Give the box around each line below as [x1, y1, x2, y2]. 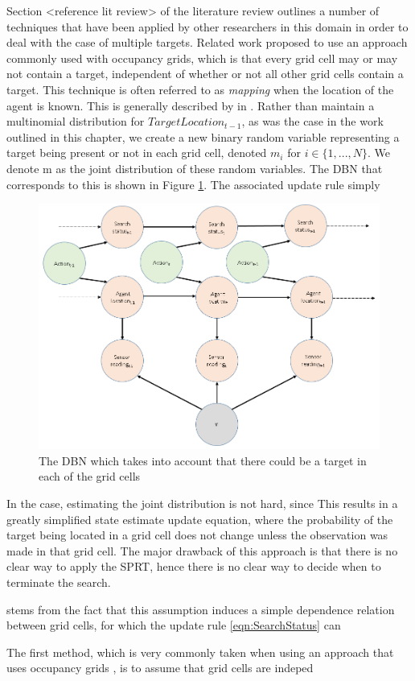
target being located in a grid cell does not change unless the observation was [6, 526, 388, 543]
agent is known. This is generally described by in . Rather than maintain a [6, 97, 375, 113]
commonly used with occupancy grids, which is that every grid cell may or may [6, 49, 398, 66]
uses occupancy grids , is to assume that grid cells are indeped [6, 659, 314, 676]
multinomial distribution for [6, 113, 145, 130]
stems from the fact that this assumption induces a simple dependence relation [6, 601, 395, 617]
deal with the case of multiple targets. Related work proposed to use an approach [6, 34, 408, 51]
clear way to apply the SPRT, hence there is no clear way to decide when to [6, 558, 381, 575]
